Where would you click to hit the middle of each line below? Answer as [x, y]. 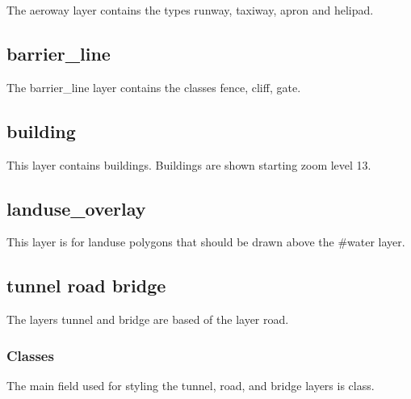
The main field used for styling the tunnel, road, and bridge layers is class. [191, 385]
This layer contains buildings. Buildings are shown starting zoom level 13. [189, 164]
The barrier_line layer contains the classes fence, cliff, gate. [154, 87]
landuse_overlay [76, 208]
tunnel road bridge [86, 286]
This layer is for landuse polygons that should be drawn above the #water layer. [206, 242]
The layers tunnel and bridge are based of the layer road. [148, 319]
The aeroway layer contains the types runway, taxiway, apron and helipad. [190, 10]
